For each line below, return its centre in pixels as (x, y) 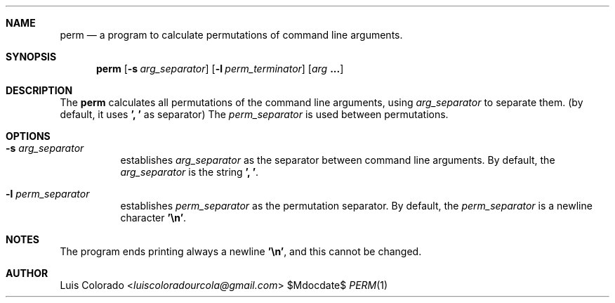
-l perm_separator (48, 194)
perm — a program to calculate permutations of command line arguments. (231, 35)
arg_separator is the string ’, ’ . (190, 172)
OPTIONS (28, 136)
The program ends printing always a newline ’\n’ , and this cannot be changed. (241, 251)
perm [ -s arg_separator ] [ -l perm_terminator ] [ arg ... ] (220, 69)
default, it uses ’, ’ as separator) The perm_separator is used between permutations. (254, 114)
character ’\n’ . (153, 218)
